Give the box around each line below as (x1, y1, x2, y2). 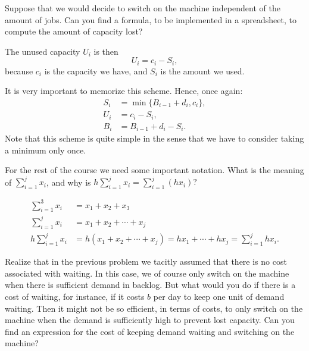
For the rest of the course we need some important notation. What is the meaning (5, 164, 304, 176)
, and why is (46, 175, 91, 188)
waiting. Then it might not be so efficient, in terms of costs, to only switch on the (5, 302, 303, 314)
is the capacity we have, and (44, 64, 148, 77)
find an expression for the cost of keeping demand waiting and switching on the (5, 325, 295, 337)
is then (93, 45, 118, 57)
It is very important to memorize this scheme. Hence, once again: (5, 84, 243, 97)
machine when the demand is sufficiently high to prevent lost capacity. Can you (5, 314, 295, 326)
